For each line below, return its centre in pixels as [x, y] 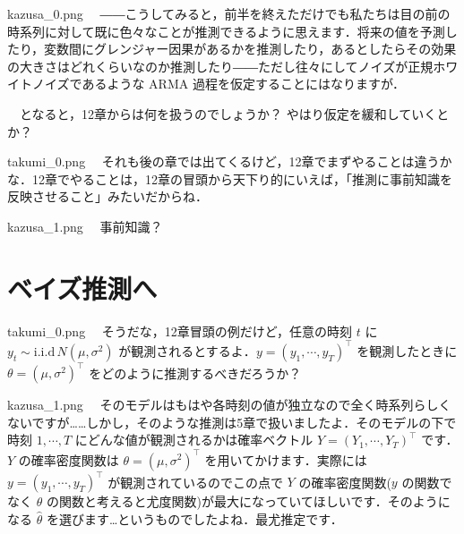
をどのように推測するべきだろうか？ [195, 373]
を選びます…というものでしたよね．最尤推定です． [194, 518]
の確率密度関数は [69, 459]
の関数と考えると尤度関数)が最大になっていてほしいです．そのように [248, 501]
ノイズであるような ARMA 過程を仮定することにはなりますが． [219, 84]
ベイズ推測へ [82, 288]
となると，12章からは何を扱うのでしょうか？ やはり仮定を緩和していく [228, 113]
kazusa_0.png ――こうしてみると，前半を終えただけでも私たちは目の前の [229, 13]
